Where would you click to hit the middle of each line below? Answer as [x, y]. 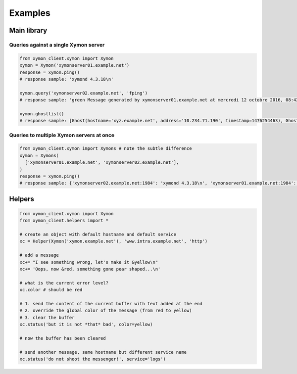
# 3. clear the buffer [47, 317]
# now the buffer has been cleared [63, 338]
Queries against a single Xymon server [57, 45]
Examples [30, 13]
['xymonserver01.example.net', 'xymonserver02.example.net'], [102, 163]
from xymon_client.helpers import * [64, 221]
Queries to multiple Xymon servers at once [62, 135]
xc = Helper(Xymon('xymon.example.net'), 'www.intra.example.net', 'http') [114, 241]
